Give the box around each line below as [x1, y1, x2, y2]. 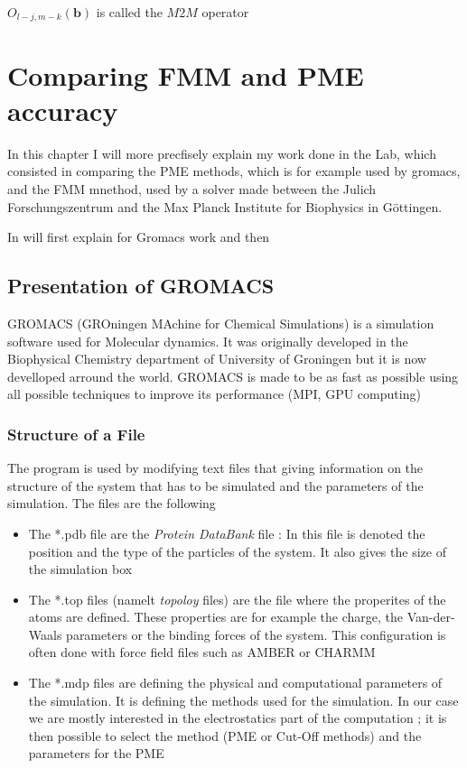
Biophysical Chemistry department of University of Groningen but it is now [7, 349, 426, 368]
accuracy [7, 91, 118, 128]
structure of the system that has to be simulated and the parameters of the [7, 476, 424, 495]
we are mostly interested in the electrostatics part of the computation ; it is [28, 708, 447, 727]
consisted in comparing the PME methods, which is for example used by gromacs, [7, 162, 461, 180]
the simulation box [28, 560, 133, 578]
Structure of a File [7, 422, 145, 445]
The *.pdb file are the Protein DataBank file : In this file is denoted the [28, 523, 425, 542]
